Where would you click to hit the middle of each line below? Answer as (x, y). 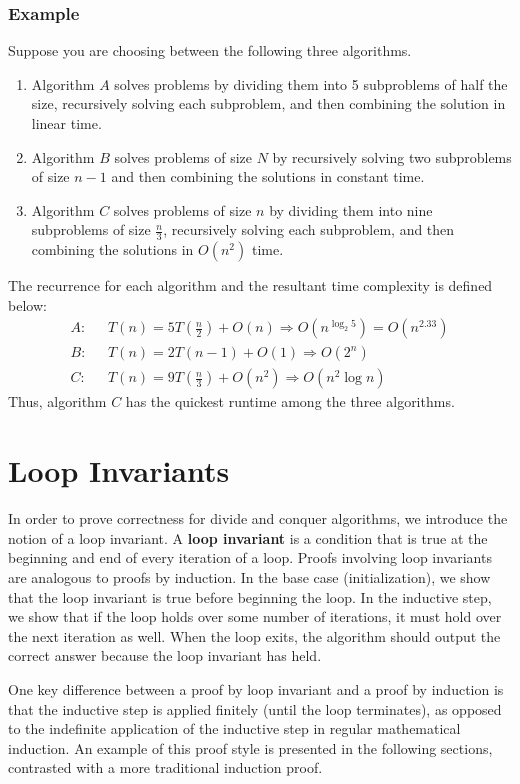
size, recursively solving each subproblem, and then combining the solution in (268, 103)
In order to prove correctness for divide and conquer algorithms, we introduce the (258, 518)
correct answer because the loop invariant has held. (165, 655)
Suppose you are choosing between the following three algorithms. (210, 50)
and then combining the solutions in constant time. (268, 176)
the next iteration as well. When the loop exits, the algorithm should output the (254, 635)
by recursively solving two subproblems (392, 156)
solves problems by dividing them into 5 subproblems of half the (311, 83)
